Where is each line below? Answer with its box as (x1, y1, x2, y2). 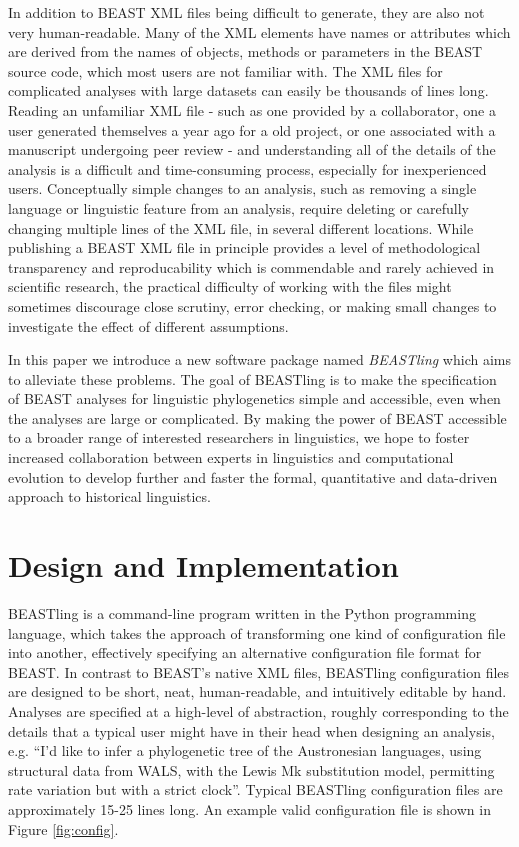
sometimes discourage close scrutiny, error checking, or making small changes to (8, 295, 497, 316)
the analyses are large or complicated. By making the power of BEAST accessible (8, 407, 507, 428)
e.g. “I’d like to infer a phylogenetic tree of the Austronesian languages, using (8, 740, 482, 761)
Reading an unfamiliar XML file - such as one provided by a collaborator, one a (8, 99, 496, 120)
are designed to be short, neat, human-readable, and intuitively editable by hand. (8, 681, 507, 702)
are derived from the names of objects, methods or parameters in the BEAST (8, 41, 483, 62)
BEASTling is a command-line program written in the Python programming (8, 602, 476, 623)
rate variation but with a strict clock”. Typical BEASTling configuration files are (8, 779, 503, 800)
